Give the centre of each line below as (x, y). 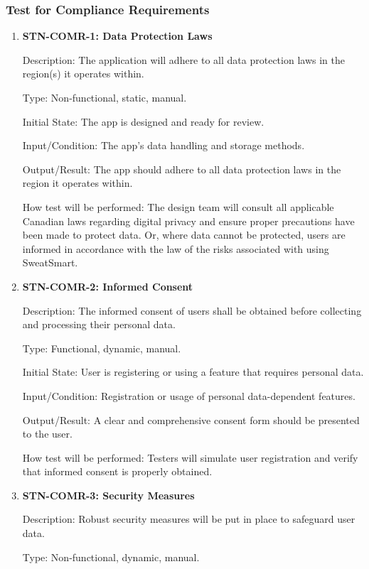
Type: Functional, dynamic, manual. (102, 348)
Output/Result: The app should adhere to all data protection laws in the (182, 169)
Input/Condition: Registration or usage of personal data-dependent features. (189, 395)
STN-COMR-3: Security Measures (108, 495)
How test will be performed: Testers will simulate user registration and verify (190, 457)
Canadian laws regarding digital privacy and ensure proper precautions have (188, 221)
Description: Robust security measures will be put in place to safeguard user (189, 519)
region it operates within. (77, 183)
